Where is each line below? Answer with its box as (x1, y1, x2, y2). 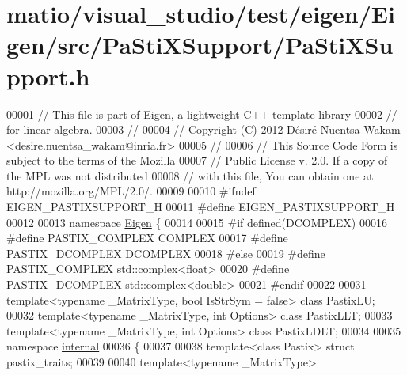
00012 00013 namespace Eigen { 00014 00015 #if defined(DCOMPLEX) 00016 (6, 214, 387, 230)
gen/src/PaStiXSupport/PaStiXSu (6, 28, 394, 61)
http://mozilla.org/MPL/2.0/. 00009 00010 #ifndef (6, 183, 256, 199)
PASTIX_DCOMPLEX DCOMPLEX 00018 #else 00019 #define (6, 244, 325, 261)
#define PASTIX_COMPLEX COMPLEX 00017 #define (6, 229, 288, 246)
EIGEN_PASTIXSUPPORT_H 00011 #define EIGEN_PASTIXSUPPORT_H (6, 199, 395, 215)
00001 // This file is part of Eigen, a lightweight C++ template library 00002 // (6, 105, 397, 122)
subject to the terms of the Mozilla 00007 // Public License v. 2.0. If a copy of (6, 152, 388, 169)
